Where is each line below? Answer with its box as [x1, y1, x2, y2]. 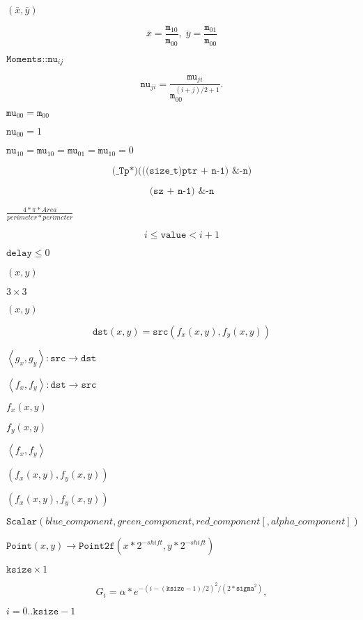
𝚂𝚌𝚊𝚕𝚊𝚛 [6, 517, 38, 527]
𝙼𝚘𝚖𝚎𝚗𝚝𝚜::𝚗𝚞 [6, 54, 58, 64]
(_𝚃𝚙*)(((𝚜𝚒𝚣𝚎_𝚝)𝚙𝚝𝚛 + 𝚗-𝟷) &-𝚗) [111, 165, 252, 176]
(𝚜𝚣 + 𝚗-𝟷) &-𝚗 [149, 186, 215, 196]
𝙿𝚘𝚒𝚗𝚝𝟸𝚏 [79, 541, 115, 552]
